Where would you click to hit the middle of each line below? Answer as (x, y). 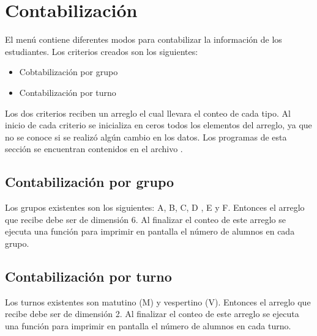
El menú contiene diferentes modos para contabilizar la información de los (144, 39)
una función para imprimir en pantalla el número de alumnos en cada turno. (148, 325)
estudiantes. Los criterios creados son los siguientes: (102, 51)
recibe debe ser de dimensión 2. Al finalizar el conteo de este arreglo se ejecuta (152, 314)
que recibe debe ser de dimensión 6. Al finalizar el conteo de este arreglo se (145, 219)
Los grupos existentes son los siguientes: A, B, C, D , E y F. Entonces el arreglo (155, 207)
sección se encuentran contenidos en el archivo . (94, 149)
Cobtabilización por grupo (69, 72)
